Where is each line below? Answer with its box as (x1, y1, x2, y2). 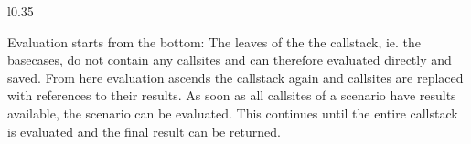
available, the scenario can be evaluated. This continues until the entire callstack (7, 103, 458, 122)
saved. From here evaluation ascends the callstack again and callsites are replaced (7, 67, 464, 87)
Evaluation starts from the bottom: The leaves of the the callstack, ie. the (7, 32, 422, 51)
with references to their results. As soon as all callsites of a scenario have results (7, 86, 456, 105)
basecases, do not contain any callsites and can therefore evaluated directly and (7, 50, 452, 69)
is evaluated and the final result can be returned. (7, 121, 281, 140)
